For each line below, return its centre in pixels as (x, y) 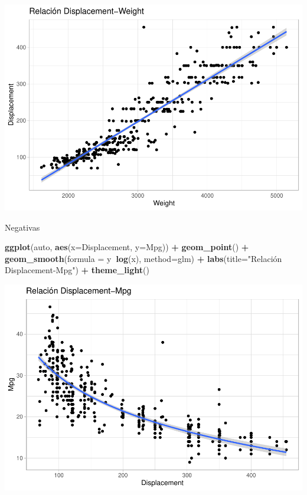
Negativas (22, 227)
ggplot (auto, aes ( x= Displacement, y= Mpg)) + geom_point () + (127, 247)
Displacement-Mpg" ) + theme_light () (77, 270)
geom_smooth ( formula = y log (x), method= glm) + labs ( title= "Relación (143, 258)
